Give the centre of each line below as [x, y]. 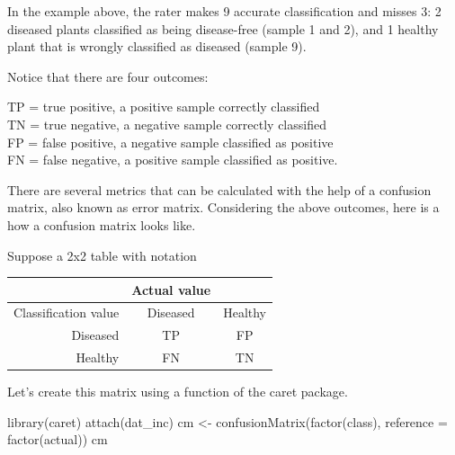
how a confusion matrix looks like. [102, 224]
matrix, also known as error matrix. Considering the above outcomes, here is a [223, 207]
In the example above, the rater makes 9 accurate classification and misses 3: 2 [224, 11]
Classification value [67, 312]
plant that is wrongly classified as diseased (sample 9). [157, 46]
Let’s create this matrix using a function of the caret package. [178, 392]
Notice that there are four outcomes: [108, 76]
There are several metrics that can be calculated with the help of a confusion [219, 189]
